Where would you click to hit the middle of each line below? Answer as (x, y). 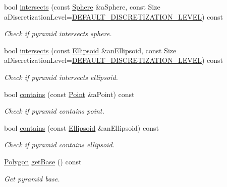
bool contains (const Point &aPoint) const (69, 94)
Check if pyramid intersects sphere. (58, 33)
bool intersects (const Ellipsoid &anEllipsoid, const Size (90, 50)
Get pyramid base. (32, 178)
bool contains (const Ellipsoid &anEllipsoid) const (81, 127)
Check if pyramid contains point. (54, 111)
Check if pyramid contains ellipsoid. (59, 145)
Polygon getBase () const (43, 161)
